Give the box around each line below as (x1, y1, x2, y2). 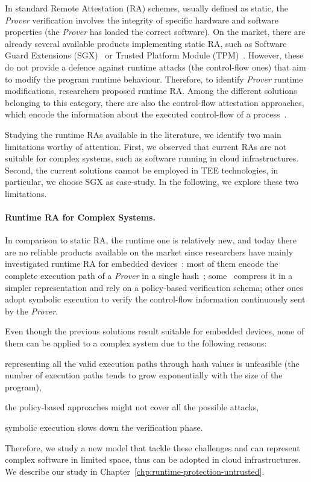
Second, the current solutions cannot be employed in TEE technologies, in (5, 163, 278, 176)
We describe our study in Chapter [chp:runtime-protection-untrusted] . (5, 465, 265, 477)
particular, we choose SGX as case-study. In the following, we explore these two (5, 175, 299, 188)
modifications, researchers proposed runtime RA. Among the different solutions (5, 84, 297, 97)
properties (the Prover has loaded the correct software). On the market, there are (5, 25, 306, 38)
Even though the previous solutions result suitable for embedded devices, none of (5, 325, 304, 337)
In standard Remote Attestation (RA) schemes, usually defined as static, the (5, 2, 288, 14)
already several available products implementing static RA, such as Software (5, 37, 287, 49)
